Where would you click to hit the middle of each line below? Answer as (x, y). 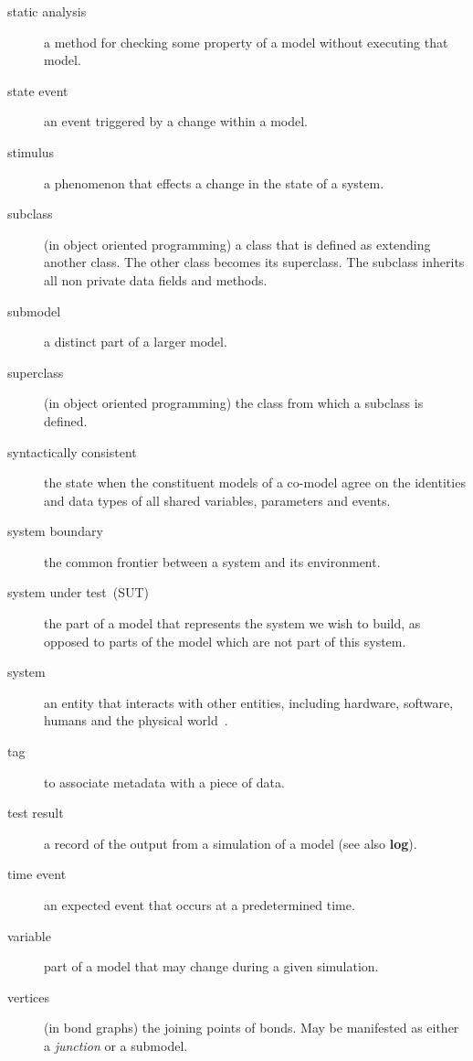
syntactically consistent (72, 451)
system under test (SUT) (79, 592)
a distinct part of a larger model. (136, 342)
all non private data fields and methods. (156, 279)
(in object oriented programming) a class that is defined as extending (237, 244)
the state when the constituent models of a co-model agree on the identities (255, 482)
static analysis (47, 11)
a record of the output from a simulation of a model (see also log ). (231, 843)
